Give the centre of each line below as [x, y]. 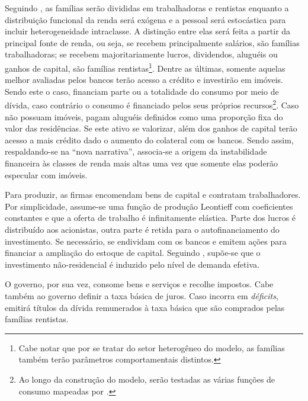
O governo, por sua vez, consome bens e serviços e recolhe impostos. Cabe [139, 284]
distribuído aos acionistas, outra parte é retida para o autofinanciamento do [142, 229]
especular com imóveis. [46, 174]
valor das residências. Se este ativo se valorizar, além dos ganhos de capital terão [151, 128]
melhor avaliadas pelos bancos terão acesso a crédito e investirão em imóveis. [144, 80]
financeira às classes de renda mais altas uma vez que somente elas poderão [142, 163]
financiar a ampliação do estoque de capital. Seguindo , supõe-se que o [133, 253]
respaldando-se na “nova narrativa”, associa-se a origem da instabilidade [136, 151]
